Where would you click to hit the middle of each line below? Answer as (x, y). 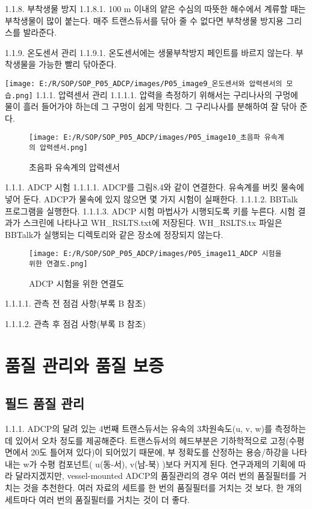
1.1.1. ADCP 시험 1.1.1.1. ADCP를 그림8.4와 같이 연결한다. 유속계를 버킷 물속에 (154, 187)
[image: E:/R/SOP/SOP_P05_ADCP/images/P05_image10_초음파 (145, 138)
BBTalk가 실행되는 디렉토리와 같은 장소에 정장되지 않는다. (114, 234)
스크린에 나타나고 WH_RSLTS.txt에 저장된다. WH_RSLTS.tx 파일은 (153, 223)
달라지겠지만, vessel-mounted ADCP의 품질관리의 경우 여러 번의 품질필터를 (156, 476)
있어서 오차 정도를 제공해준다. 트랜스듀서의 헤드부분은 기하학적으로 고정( (152, 440)
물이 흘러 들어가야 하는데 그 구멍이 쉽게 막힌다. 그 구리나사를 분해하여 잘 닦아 (151, 106)
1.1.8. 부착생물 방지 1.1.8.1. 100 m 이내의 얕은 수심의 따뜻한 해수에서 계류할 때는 (155, 8)
